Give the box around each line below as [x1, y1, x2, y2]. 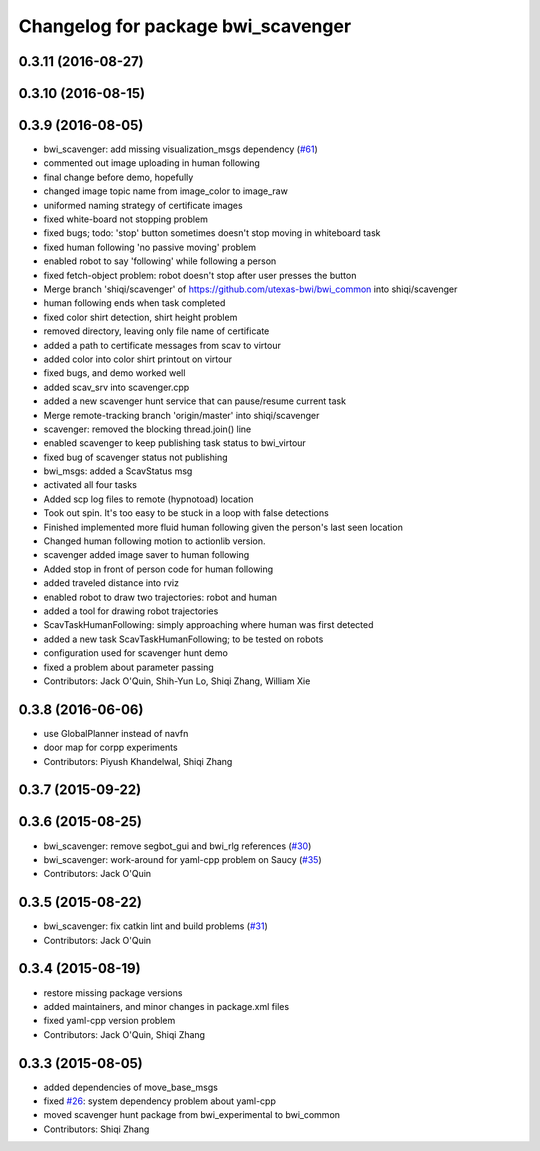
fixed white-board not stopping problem [43, 213, 209, 225]
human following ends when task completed [43, 297, 226, 309]
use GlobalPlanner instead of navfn [43, 727, 189, 739]
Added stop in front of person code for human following [43, 563, 274, 575]
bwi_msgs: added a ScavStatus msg [43, 465, 193, 477]
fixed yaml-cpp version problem [43, 1015, 176, 1027]
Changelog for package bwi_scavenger [18, 15, 352, 37]
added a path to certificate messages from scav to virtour [43, 339, 282, 351]
